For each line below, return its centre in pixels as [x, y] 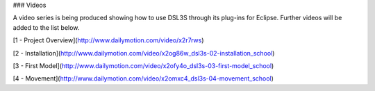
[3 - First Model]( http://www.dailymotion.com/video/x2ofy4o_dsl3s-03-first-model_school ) [143, 65]
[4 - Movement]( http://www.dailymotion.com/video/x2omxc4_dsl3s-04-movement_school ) [143, 78]
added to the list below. [46, 27]
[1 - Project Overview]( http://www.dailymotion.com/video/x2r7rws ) [108, 40]
